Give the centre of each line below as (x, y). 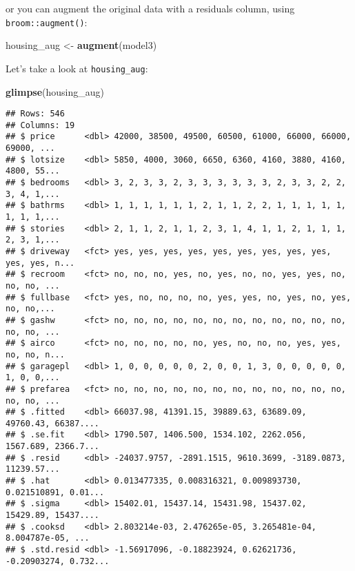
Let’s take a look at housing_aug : (77, 68)
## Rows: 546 (35, 114)
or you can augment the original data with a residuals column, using (150, 8)
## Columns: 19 (40, 125)
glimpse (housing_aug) (55, 91)
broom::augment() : (47, 22)
